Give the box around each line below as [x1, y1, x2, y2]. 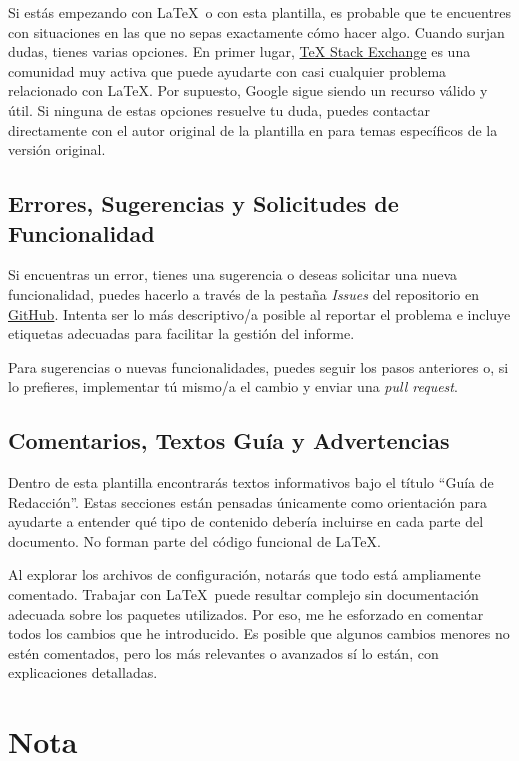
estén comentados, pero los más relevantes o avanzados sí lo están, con [8, 642, 439, 663]
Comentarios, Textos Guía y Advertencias [8, 425, 450, 456]
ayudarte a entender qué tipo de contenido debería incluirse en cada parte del [8, 511, 484, 532]
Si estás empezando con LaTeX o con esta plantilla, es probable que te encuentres [8, 2, 512, 22]
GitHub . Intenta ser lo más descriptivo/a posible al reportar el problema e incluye [8, 303, 511, 324]
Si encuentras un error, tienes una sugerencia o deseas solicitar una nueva [8, 264, 458, 285]
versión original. [8, 139, 106, 160]
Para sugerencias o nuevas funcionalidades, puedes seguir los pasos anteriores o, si [8, 356, 509, 377]
